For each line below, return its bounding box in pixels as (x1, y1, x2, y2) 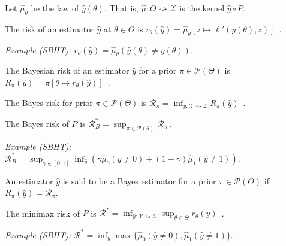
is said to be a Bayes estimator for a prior (62, 174, 216, 187)
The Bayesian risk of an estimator (5, 64, 130, 77)
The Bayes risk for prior (5, 96, 93, 108)
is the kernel (179, 2, 225, 14)
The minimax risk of (5, 206, 80, 219)
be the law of (31, 2, 79, 14)
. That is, (104, 2, 139, 14)
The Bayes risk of (5, 117, 69, 129)
